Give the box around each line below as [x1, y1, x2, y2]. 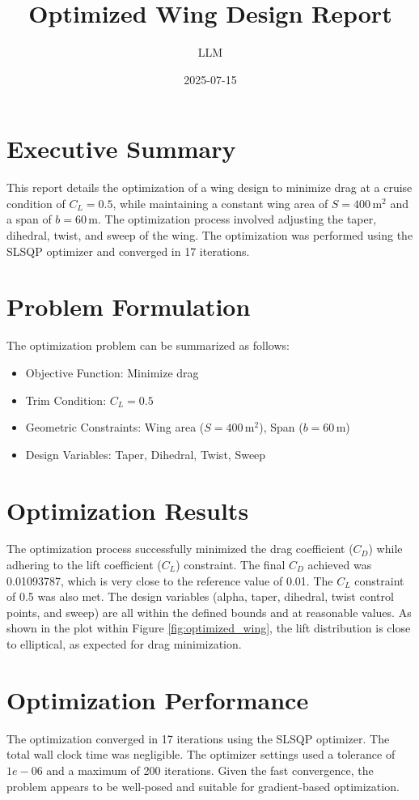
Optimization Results [6, 493, 249, 526]
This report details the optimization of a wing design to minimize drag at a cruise [6, 179, 413, 196]
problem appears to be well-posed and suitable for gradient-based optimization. [6, 777, 400, 794]
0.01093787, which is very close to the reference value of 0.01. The [6, 572, 333, 589]
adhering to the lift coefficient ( [6, 556, 162, 573]
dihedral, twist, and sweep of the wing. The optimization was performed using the [6, 227, 413, 244]
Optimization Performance [6, 683, 309, 716]
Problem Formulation [6, 290, 251, 323]
